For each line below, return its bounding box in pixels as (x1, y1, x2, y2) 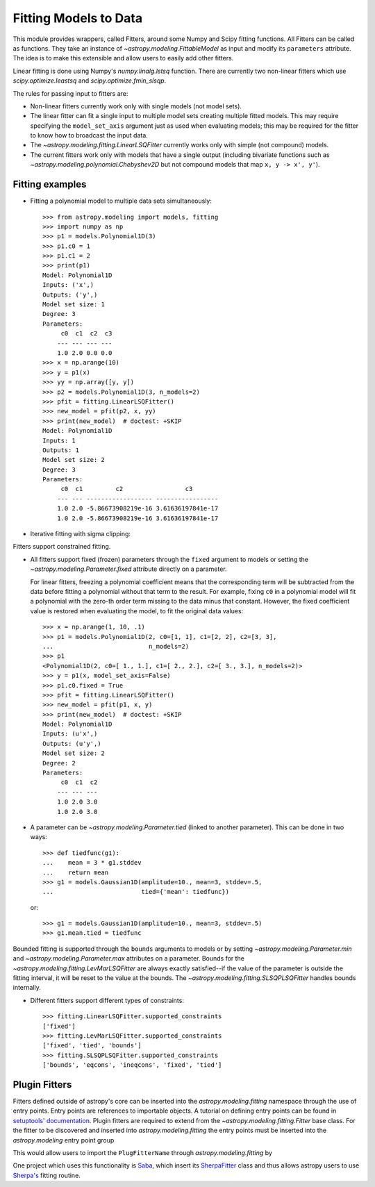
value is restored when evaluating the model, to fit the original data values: (30, 606, 244, 615)
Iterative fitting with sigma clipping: (30, 530, 131, 538)
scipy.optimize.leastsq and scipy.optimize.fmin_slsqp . (12, 76, 167, 85)
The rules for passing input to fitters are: (12, 89, 128, 97)
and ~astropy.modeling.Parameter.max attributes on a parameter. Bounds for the (12, 954, 244, 963)
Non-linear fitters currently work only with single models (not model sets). (30, 101, 242, 110)
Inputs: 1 (42, 436, 76, 445)
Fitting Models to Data (12, 10, 142, 26)
